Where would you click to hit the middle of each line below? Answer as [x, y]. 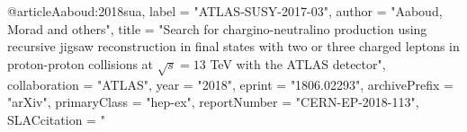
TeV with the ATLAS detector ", [298, 63]
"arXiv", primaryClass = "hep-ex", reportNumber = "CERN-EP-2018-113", [213, 102]
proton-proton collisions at [81, 63]
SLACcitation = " [56, 119]
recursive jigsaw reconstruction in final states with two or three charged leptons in [233, 46]
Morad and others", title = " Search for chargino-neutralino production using [217, 28]
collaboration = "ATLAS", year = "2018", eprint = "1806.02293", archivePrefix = [230, 84]
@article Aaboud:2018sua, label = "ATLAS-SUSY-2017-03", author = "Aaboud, [225, 11]
